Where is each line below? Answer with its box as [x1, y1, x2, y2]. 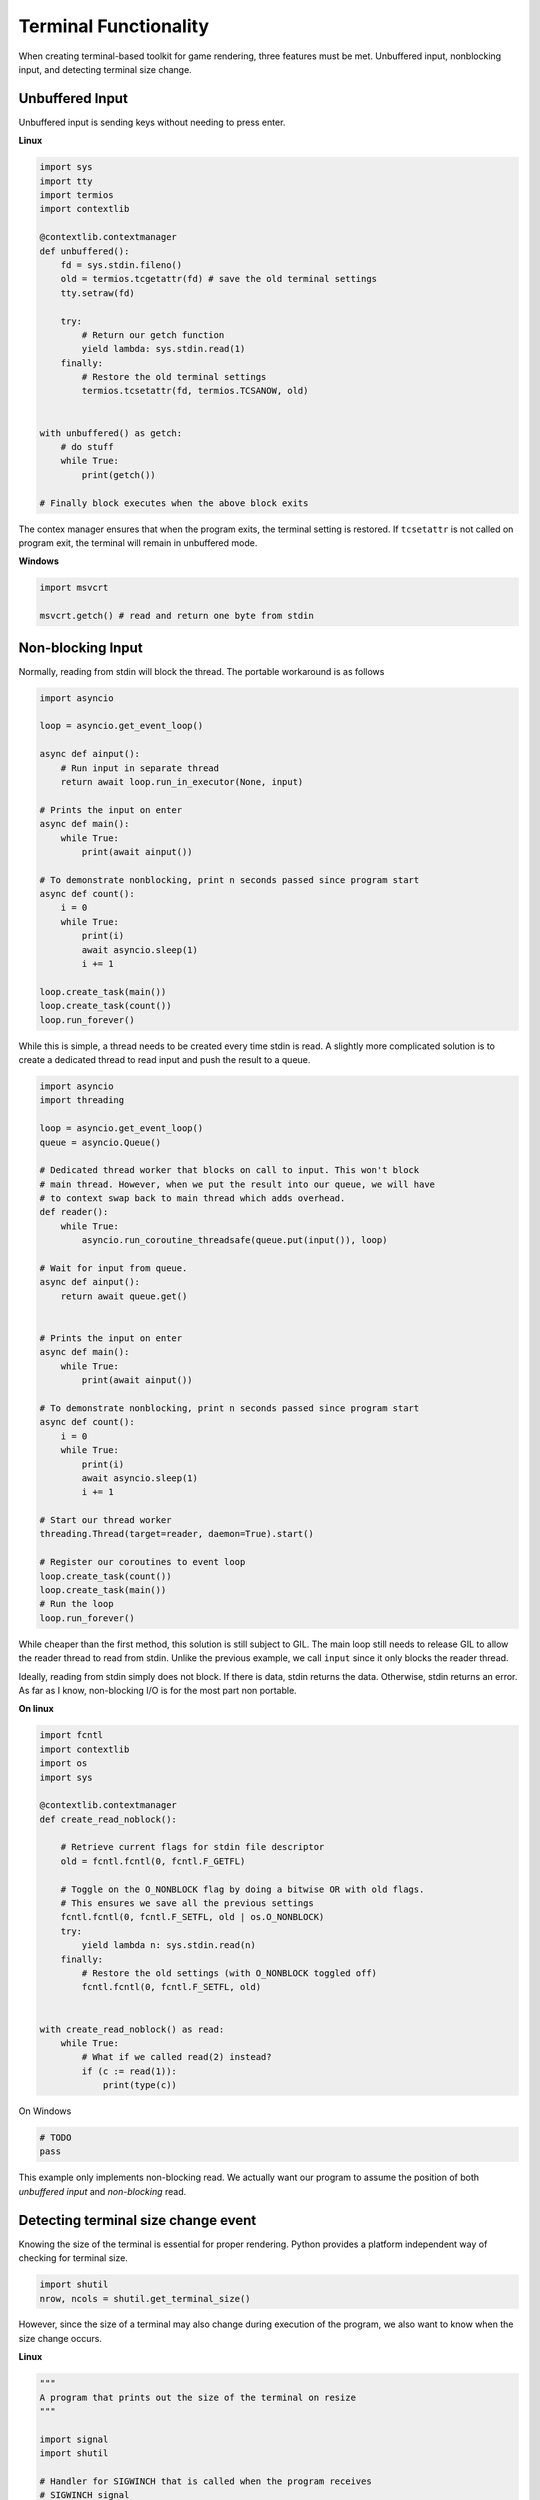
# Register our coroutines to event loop [39, 1556, 246, 1568]
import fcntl [39, 1730, 104, 1741]
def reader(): [39, 1206, 109, 1218]
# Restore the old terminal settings [81, 371, 267, 383]
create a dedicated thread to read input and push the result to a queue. [18, 1053, 311, 1065]
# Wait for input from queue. [39, 1263, 188, 1274]
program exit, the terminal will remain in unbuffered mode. [18, 536, 258, 549]
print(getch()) [81, 469, 157, 480]
